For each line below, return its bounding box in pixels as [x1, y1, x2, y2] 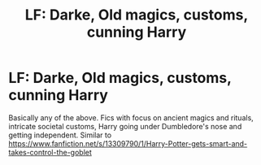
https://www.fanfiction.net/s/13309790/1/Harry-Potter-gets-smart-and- [8, 138, 248, 148]
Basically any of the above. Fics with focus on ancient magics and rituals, [8, 112, 254, 123]
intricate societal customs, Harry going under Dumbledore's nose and [8, 121, 242, 131]
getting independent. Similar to [8, 130, 112, 140]
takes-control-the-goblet [8, 147, 92, 157]
